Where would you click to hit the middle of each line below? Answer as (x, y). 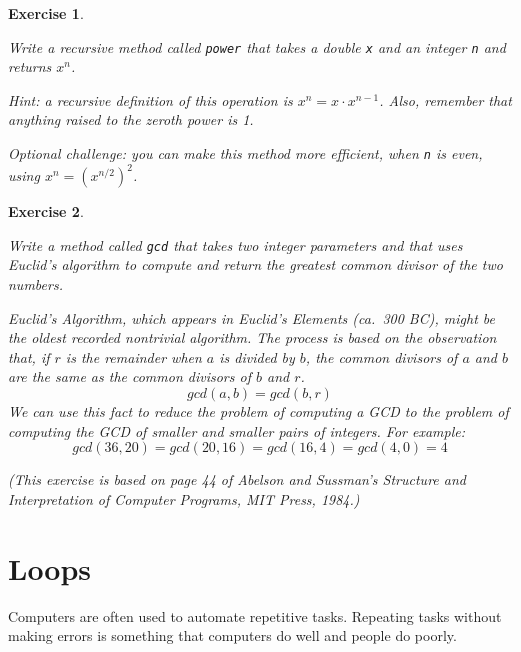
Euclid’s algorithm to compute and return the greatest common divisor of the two (255, 264)
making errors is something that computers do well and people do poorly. (232, 635)
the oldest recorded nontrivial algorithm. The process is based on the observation (252, 337)
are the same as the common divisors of (129, 376)
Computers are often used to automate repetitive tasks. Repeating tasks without (255, 615)
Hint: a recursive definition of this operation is (150, 99)
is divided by (257, 356)
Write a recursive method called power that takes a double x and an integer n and (257, 46)
